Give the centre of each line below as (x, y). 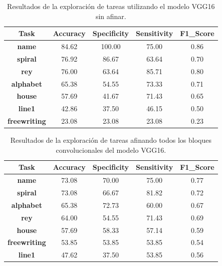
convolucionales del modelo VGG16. (111, 150)
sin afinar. (111, 16)
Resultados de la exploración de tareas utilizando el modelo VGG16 (111, 6)
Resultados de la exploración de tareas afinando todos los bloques (111, 140)
